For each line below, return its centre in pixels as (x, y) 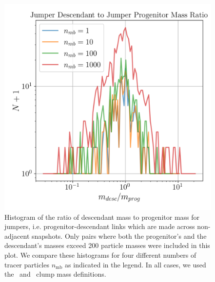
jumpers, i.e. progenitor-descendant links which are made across (100, 226)
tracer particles (27, 264)
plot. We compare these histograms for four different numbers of (100, 255)
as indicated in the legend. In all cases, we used (136, 264)
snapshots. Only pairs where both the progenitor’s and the (119, 236)
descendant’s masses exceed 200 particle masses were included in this (107, 245)
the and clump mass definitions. (55, 274)
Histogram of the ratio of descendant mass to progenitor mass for (102, 217)
